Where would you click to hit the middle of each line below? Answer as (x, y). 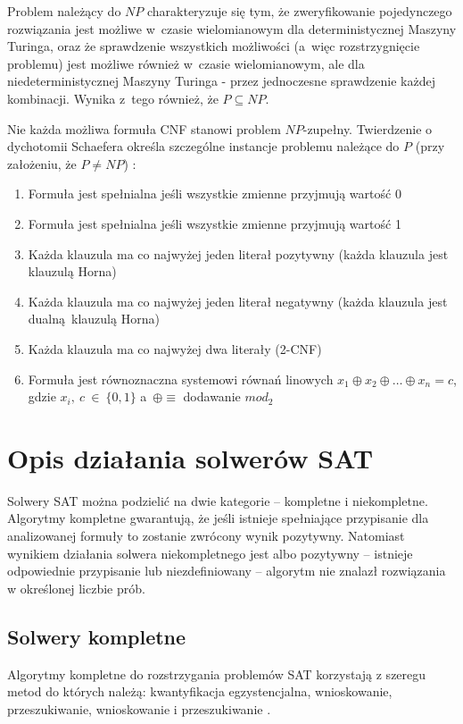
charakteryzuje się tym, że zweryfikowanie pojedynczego (299, 11)
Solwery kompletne (97, 636)
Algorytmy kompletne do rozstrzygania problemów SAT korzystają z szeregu (217, 673)
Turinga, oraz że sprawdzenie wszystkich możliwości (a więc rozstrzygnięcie (214, 46)
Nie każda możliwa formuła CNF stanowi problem (144, 128)
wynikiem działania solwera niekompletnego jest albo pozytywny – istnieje (210, 553)
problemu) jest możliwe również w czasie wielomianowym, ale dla (186, 63)
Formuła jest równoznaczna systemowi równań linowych (181, 379)
